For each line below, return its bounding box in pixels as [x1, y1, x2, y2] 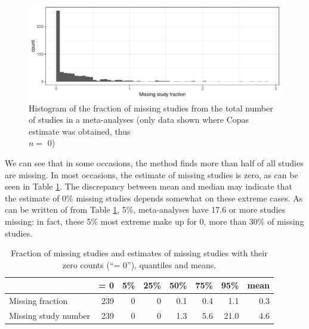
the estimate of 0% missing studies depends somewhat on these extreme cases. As [5, 191, 303, 204]
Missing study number [9, 309, 91, 321]
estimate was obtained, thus [29, 125, 131, 137]
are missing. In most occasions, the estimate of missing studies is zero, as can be [5, 168, 298, 181]
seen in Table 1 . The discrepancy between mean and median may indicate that [5, 180, 292, 193]
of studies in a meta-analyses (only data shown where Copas [29, 113, 249, 126]
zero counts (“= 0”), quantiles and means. [62, 258, 217, 271]
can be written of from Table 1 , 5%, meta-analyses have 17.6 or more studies [5, 203, 286, 216]
